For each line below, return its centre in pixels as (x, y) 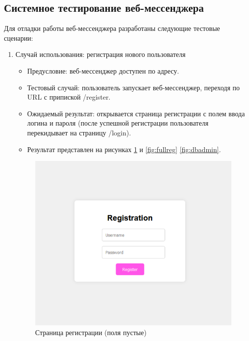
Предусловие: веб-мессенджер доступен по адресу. (103, 70)
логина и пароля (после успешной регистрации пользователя (118, 123)
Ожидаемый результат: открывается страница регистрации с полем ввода (136, 113)
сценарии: (19, 38)
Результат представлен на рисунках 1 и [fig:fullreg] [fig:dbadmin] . (124, 149)
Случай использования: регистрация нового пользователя (100, 54)
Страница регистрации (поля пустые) (91, 332)
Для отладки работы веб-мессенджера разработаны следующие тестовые (112, 28)
